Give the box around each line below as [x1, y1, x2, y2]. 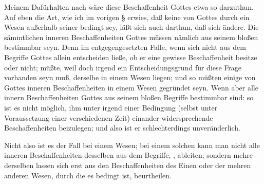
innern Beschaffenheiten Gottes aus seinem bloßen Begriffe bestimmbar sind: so [4, 92, 254, 103]
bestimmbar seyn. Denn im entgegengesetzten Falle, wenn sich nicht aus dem [4, 42, 246, 52]
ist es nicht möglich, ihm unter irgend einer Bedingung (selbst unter [4, 102, 218, 113]
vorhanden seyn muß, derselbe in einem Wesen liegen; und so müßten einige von [4, 72, 256, 83]
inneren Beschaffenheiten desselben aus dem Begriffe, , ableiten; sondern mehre [4, 150, 253, 160]
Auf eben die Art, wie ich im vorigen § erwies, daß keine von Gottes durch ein [4, 11, 250, 22]
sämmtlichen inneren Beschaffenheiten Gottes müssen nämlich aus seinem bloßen [4, 31, 258, 42]
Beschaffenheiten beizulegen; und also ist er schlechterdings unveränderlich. [4, 122, 240, 133]
